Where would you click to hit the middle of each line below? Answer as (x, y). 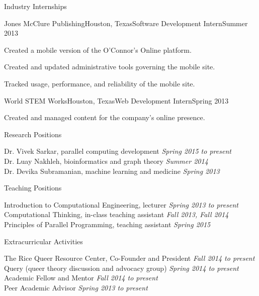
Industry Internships (35, 6)
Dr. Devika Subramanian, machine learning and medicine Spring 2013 (112, 171)
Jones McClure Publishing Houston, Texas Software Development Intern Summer (126, 23)
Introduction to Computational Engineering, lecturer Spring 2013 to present (121, 204)
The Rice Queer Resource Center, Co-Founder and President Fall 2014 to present (129, 258)
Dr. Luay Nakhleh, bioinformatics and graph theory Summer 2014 (106, 161)
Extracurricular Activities (44, 241)
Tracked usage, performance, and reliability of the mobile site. (100, 83)
